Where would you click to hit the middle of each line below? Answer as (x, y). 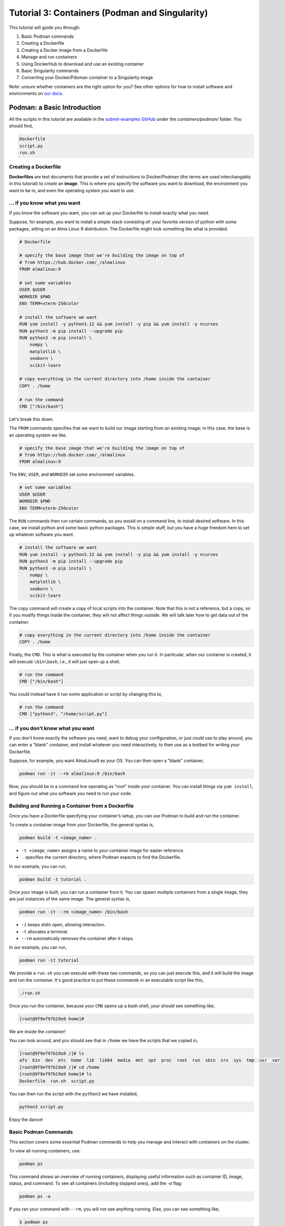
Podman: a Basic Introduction (55, 107)
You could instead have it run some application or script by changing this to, (86, 694)
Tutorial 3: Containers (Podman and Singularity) (108, 13)
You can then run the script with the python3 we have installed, (73, 1094)
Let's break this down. (31, 419)
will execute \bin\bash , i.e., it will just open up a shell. (65, 662)
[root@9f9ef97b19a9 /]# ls (52, 1054)
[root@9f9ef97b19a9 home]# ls (56, 1074)
